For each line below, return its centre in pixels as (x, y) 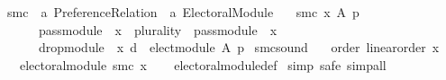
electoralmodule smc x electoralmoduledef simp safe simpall (203, 64)
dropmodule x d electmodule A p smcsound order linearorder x (239, 47)
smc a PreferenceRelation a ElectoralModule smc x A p (183, 12)
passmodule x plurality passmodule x (158, 29)
